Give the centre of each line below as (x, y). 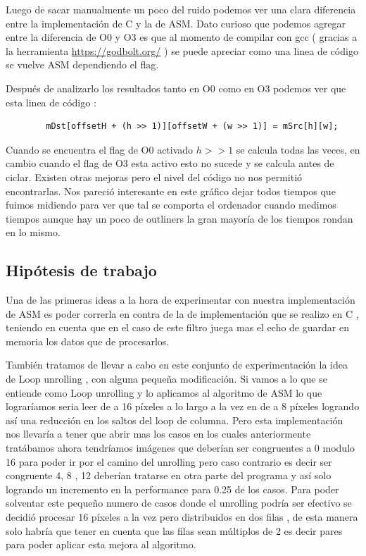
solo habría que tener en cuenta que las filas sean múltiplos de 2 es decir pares (174, 530)
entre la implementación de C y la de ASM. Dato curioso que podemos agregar (176, 23)
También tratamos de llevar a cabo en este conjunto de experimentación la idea (177, 365)
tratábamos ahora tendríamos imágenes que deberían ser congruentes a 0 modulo (181, 448)
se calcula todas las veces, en (298, 149)
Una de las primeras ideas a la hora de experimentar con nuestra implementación (181, 300)
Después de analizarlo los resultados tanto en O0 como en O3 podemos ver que (176, 88)
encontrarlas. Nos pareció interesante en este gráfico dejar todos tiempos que (171, 191)
